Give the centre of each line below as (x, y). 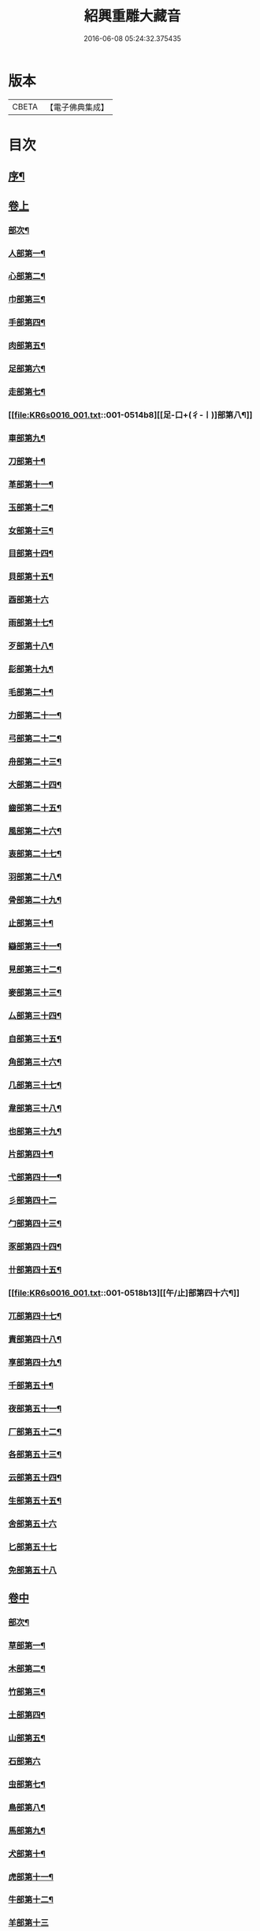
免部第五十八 (33, 1570)
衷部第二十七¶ (35, 854)
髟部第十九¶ (31, 669)
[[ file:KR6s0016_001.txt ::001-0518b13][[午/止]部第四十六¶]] (124, 1293)
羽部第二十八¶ (35, 877)
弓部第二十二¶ (35, 738)
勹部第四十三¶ (35, 1224)
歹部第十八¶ (31, 646)
